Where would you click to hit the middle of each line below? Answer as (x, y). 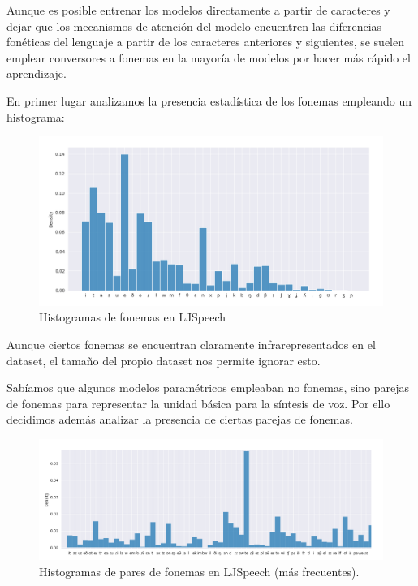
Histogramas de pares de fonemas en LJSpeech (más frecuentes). (199, 572)
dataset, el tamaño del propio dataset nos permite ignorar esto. (164, 360)
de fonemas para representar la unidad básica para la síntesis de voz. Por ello (198, 403)
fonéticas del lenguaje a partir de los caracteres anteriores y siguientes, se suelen (206, 42)
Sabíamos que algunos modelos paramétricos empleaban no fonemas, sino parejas (208, 388)
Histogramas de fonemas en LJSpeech (133, 317)
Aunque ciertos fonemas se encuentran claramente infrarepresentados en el (191, 345)
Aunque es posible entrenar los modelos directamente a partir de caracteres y (198, 10)
